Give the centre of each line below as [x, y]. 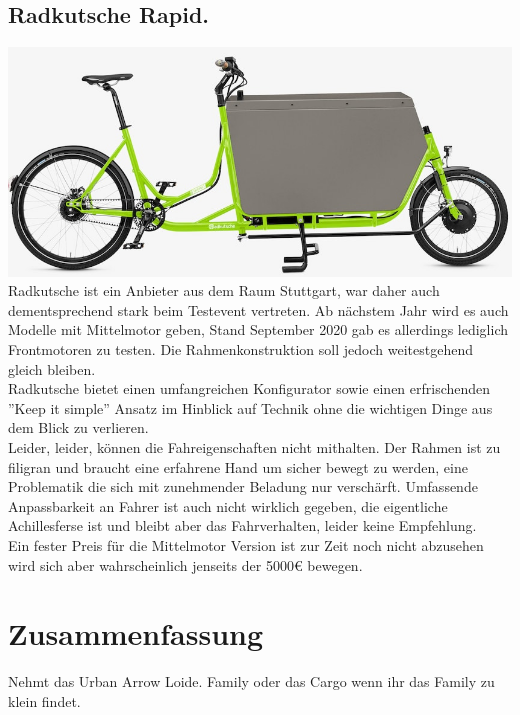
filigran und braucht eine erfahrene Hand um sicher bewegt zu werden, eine [238, 466]
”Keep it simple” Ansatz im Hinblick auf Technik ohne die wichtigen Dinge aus [250, 407]
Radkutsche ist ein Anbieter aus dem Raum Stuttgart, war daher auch [224, 290]
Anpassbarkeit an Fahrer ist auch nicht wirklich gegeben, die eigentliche [228, 505]
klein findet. [44, 700]
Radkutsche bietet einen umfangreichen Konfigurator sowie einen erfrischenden [249, 388]
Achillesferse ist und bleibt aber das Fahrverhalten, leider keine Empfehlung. [242, 525]
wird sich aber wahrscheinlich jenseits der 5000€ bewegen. [185, 564]
